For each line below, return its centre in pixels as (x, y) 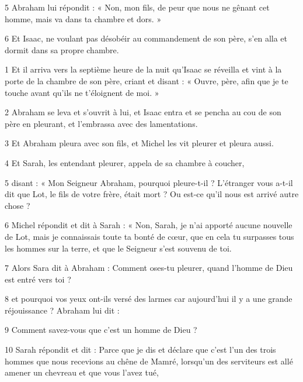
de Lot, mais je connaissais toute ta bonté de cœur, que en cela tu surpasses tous (149, 236)
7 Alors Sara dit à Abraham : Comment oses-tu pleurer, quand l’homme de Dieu (149, 268)
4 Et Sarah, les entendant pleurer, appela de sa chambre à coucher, (125, 162)
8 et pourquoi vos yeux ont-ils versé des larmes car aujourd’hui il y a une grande (149, 299)
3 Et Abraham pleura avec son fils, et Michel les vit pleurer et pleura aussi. (139, 143)
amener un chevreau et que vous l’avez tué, (82, 372)
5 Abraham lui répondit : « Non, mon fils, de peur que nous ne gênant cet (137, 7)
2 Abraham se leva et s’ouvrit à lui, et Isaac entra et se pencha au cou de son (143, 112)
